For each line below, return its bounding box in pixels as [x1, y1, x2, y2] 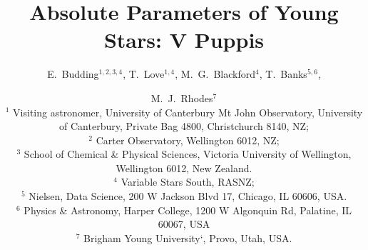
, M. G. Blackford [175, 66, 256, 81]
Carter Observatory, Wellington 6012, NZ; [96, 132, 280, 147]
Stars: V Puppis [103, 25, 265, 54]
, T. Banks [259, 66, 307, 81]
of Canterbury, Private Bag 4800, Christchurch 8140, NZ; [59, 119, 309, 134]
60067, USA [158, 216, 210, 231]
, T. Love [123, 66, 165, 81]
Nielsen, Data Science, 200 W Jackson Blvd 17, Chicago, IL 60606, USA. [29, 189, 347, 204]
